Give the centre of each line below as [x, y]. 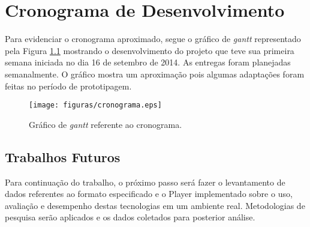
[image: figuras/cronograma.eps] [95, 105]
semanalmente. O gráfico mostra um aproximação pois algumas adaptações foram [155, 74]
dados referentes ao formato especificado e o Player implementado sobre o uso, [149, 194]
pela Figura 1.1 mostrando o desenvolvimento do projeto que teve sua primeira [150, 50]
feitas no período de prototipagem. [68, 86]
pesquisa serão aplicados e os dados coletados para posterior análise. [130, 217]
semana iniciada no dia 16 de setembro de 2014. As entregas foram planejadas [148, 62]
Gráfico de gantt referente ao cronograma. [106, 124]
